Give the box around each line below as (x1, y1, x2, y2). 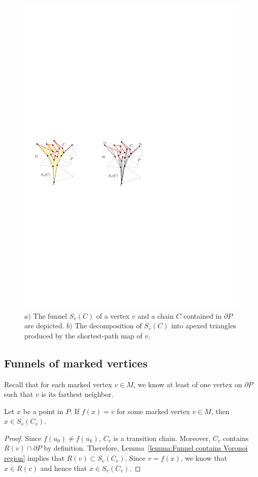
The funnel (33, 310, 67, 321)
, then (211, 405, 230, 416)
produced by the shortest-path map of (24, 330, 142, 340)
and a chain (137, 310, 174, 321)
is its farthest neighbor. (41, 389, 114, 399)
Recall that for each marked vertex (4, 379, 113, 389)
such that (4, 389, 33, 399)
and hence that (40, 462, 87, 473)
